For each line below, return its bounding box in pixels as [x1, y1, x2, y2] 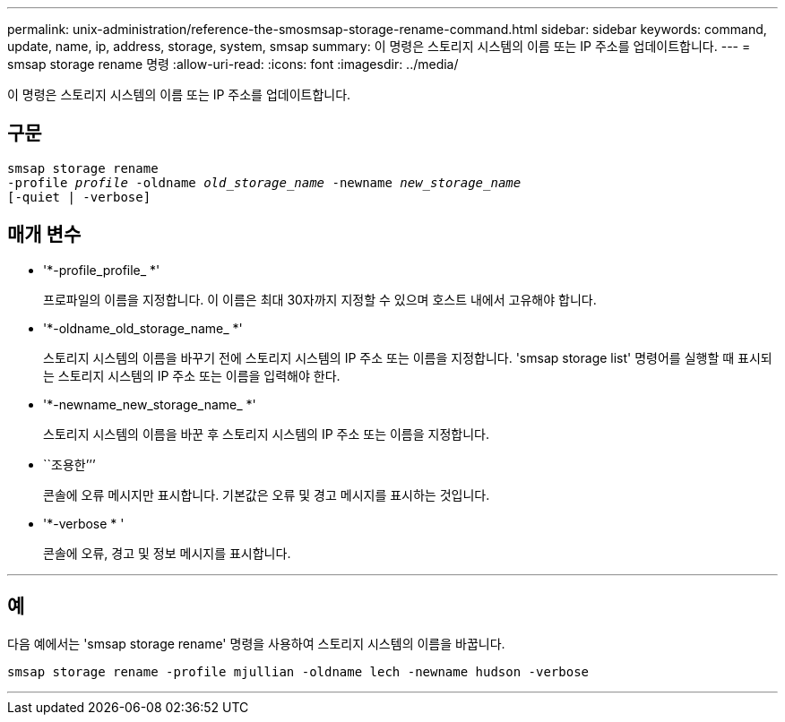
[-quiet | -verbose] [7, 189, 151, 204]
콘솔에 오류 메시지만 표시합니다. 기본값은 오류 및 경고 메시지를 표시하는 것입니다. [43, 486, 490, 503]
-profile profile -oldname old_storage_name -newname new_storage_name [7, 175, 522, 190]
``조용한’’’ [43, 456, 96, 472]
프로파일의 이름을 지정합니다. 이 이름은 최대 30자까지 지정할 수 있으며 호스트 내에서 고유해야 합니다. [43, 291, 597, 307]
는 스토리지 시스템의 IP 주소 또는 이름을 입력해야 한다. [43, 367, 341, 383]
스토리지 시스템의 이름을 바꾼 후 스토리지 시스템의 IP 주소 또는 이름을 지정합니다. [43, 425, 489, 442]
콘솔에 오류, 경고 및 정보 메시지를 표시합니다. [43, 545, 291, 561]
